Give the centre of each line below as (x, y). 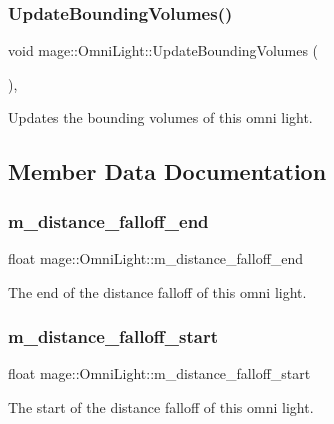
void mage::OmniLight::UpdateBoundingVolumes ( (163, 50)
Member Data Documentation (167, 171)
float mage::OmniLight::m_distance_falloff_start (159, 373)
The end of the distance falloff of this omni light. (157, 291)
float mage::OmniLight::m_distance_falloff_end (156, 258)
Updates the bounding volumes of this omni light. (160, 117)
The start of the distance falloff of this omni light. (161, 407)
